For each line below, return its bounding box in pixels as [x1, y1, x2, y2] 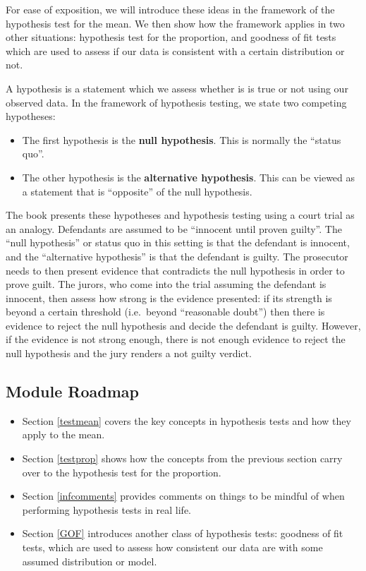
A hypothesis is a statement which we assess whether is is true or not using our [6, 80, 348, 95]
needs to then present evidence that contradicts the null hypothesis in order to [6, 263, 345, 277]
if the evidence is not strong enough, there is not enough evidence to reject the [6, 332, 346, 347]
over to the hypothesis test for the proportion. [22, 464, 221, 479]
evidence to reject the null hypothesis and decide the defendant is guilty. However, [6, 318, 361, 332]
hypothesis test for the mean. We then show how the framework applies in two [6, 16, 345, 30]
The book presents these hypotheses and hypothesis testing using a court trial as [6, 208, 355, 222]
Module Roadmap [6, 380, 139, 402]
